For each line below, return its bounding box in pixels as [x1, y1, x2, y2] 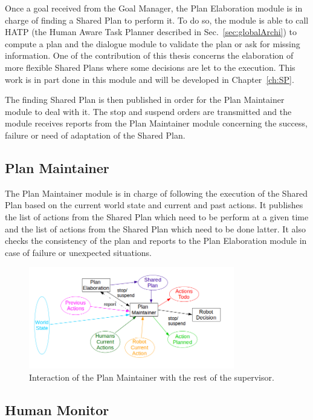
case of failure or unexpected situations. [5, 246, 152, 258]
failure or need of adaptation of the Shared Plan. [5, 128, 186, 141]
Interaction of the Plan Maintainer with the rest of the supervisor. [29, 371, 274, 384]
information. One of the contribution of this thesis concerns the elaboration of [5, 49, 294, 62]
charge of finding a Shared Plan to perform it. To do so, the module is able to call [5, 13, 309, 26]
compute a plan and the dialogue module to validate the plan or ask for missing [5, 37, 300, 50]
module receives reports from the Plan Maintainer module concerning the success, [5, 117, 308, 130]
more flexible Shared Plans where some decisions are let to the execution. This [5, 61, 295, 73]
